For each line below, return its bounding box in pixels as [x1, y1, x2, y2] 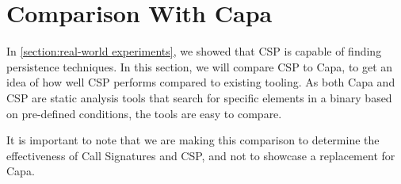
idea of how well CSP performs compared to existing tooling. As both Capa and [6, 74, 395, 90]
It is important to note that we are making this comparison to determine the [6, 132, 380, 148]
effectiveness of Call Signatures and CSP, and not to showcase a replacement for [6, 147, 395, 163]
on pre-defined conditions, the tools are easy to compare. [6, 105, 282, 121]
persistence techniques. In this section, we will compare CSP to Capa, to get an [6, 58, 393, 75]
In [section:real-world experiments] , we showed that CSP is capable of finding [6, 43, 382, 59]
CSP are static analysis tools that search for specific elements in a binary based [6, 89, 392, 105]
